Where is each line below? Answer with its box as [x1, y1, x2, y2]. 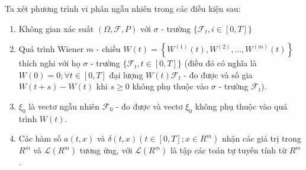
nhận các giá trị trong [221, 132, 301, 145]
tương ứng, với [79, 144, 133, 156]
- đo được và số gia [183, 68, 253, 81]
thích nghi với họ [18, 57, 80, 69]
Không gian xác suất [18, 22, 94, 34]
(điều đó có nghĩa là [184, 57, 257, 69]
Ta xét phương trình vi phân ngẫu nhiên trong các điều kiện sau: [5, 2, 241, 14]
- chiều [96, 43, 121, 55]
